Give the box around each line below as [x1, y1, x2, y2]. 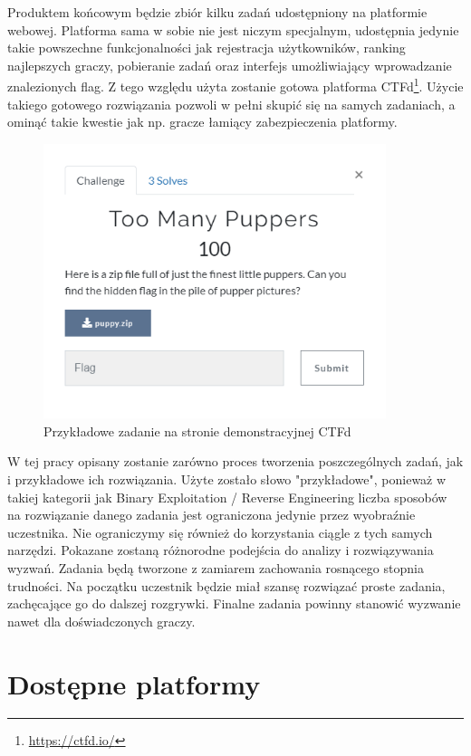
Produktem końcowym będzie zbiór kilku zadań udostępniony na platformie [7, 3, 428, 21]
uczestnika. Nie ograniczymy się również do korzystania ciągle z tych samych [7, 522, 433, 541]
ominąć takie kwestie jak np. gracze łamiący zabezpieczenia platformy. [7, 112, 398, 131]
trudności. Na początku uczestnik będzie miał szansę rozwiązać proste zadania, [7, 576, 446, 595]
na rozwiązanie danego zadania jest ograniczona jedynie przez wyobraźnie [7, 505, 416, 524]
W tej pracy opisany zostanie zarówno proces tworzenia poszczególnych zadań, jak [7, 452, 464, 471]
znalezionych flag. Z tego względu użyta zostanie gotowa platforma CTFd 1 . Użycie [7, 74, 464, 96]
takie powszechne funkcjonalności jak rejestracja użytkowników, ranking [7, 38, 406, 57]
